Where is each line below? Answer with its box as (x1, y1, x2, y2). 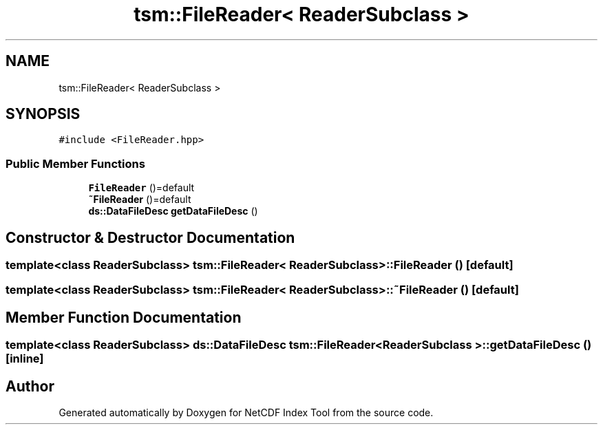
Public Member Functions (6, 156, 145, 171)
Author (6, 377, 54, 395)
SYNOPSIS (6, 105, 81, 123)
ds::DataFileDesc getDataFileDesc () (88, 205, 258, 217)
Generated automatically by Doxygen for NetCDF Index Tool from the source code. (59, 407, 434, 419)
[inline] (6, 352, 44, 366)
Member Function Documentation (6, 308, 242, 326)
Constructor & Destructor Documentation (6, 228, 295, 246)
